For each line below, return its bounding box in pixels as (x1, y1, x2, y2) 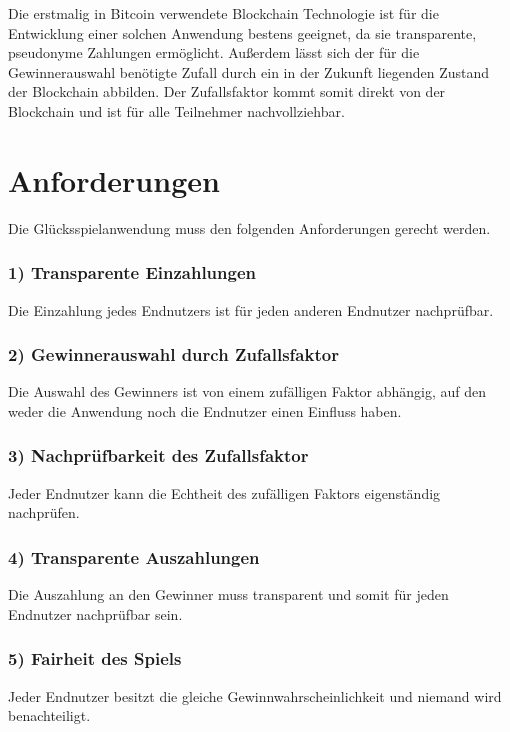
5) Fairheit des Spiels (8, 646, 182, 671)
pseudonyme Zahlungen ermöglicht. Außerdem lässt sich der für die (8, 42, 420, 63)
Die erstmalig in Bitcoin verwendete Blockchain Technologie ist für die (8, 3, 439, 23)
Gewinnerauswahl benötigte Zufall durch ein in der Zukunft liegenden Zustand (8, 61, 490, 82)
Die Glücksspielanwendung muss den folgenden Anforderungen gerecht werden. (8, 217, 491, 238)
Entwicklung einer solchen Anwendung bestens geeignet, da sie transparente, (8, 22, 477, 43)
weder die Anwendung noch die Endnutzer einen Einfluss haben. (8, 400, 402, 421)
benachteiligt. (8, 705, 91, 726)
